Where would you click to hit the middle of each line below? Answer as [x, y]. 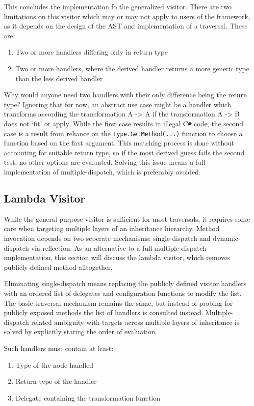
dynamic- [227, 238]
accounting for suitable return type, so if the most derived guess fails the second [124, 152]
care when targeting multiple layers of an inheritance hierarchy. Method [112, 228]
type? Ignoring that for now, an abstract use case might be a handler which [118, 104]
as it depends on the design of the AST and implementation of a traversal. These [126, 26]
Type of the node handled [54, 364]
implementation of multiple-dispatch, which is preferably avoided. [102, 172]
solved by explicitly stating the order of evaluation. [81, 332]
